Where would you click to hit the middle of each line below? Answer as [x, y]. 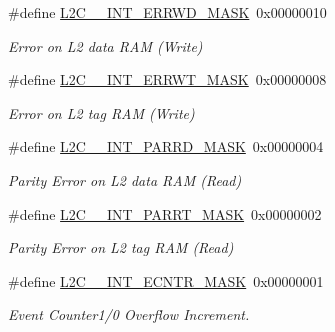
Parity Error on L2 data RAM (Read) [125, 179]
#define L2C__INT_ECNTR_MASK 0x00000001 [166, 280]
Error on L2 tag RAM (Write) [101, 112]
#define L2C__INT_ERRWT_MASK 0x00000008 [167, 79]
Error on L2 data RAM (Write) [105, 45]
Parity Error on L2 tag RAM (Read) [121, 247]
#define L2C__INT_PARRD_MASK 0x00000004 [166, 146]
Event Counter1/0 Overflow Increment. [129, 314]
